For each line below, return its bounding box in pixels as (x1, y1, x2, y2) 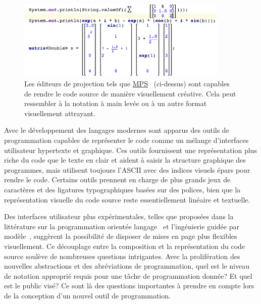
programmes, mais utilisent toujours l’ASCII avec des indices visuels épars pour (4, 164, 250, 175)
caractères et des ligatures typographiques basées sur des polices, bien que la (4, 184, 241, 194)
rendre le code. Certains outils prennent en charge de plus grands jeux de (4, 174, 231, 185)
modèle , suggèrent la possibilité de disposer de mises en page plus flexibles (4, 231, 237, 241)
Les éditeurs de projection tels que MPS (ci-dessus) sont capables (24, 78, 230, 89)
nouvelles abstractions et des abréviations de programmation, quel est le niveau (4, 261, 249, 271)
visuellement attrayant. (24, 108, 95, 118)
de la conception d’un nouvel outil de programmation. (4, 290, 171, 300)
